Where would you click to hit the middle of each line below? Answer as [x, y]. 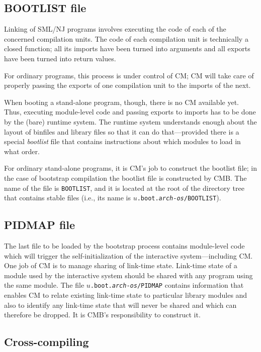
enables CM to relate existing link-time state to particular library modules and [126, 295]
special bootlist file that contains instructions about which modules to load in [122, 141]
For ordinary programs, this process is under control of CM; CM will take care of [129, 75]
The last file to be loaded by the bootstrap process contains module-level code [124, 246]
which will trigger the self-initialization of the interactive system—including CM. [128, 255]
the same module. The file [44, 285]
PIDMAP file [40, 225]
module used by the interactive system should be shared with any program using [128, 275]
